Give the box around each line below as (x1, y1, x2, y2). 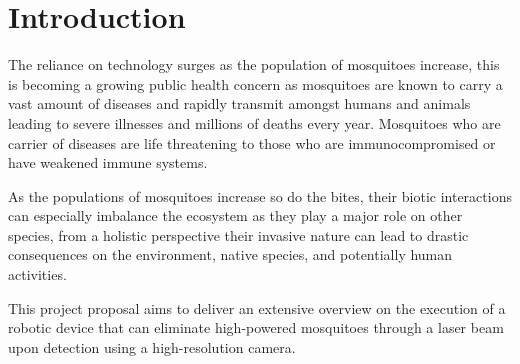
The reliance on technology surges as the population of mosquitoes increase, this (8, 54, 500, 75)
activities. (8, 264, 67, 285)
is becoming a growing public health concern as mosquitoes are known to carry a (8, 73, 503, 94)
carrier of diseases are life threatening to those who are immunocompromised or (8, 132, 496, 153)
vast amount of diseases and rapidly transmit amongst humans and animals (8, 93, 471, 114)
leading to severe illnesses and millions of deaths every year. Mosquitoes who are (8, 112, 501, 133)
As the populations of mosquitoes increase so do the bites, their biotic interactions (8, 185, 512, 206)
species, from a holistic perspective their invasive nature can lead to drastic (8, 224, 469, 245)
